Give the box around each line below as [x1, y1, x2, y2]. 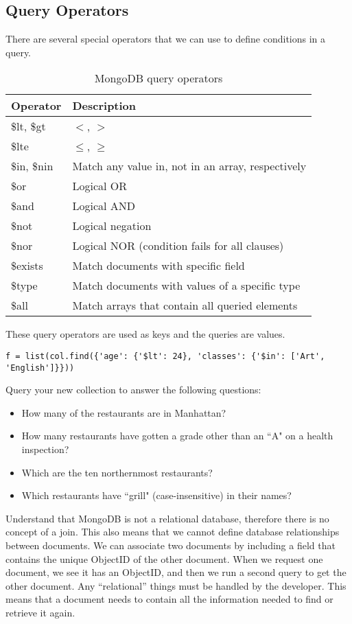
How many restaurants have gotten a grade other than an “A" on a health [21, 428, 333, 443]
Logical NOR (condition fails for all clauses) [72, 238, 284, 254]
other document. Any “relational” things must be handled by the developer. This [5, 578, 347, 592]
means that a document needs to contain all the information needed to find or [5, 592, 333, 606]
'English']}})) [5, 362, 75, 373]
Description [72, 97, 137, 114]
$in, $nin [11, 158, 54, 174]
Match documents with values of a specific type [72, 277, 301, 294]
